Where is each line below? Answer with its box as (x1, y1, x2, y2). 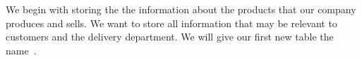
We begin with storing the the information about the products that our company (6, 2, 356, 16)
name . (6, 43, 37, 57)
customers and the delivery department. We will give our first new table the (6, 29, 334, 44)
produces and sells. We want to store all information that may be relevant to (6, 15, 337, 30)
